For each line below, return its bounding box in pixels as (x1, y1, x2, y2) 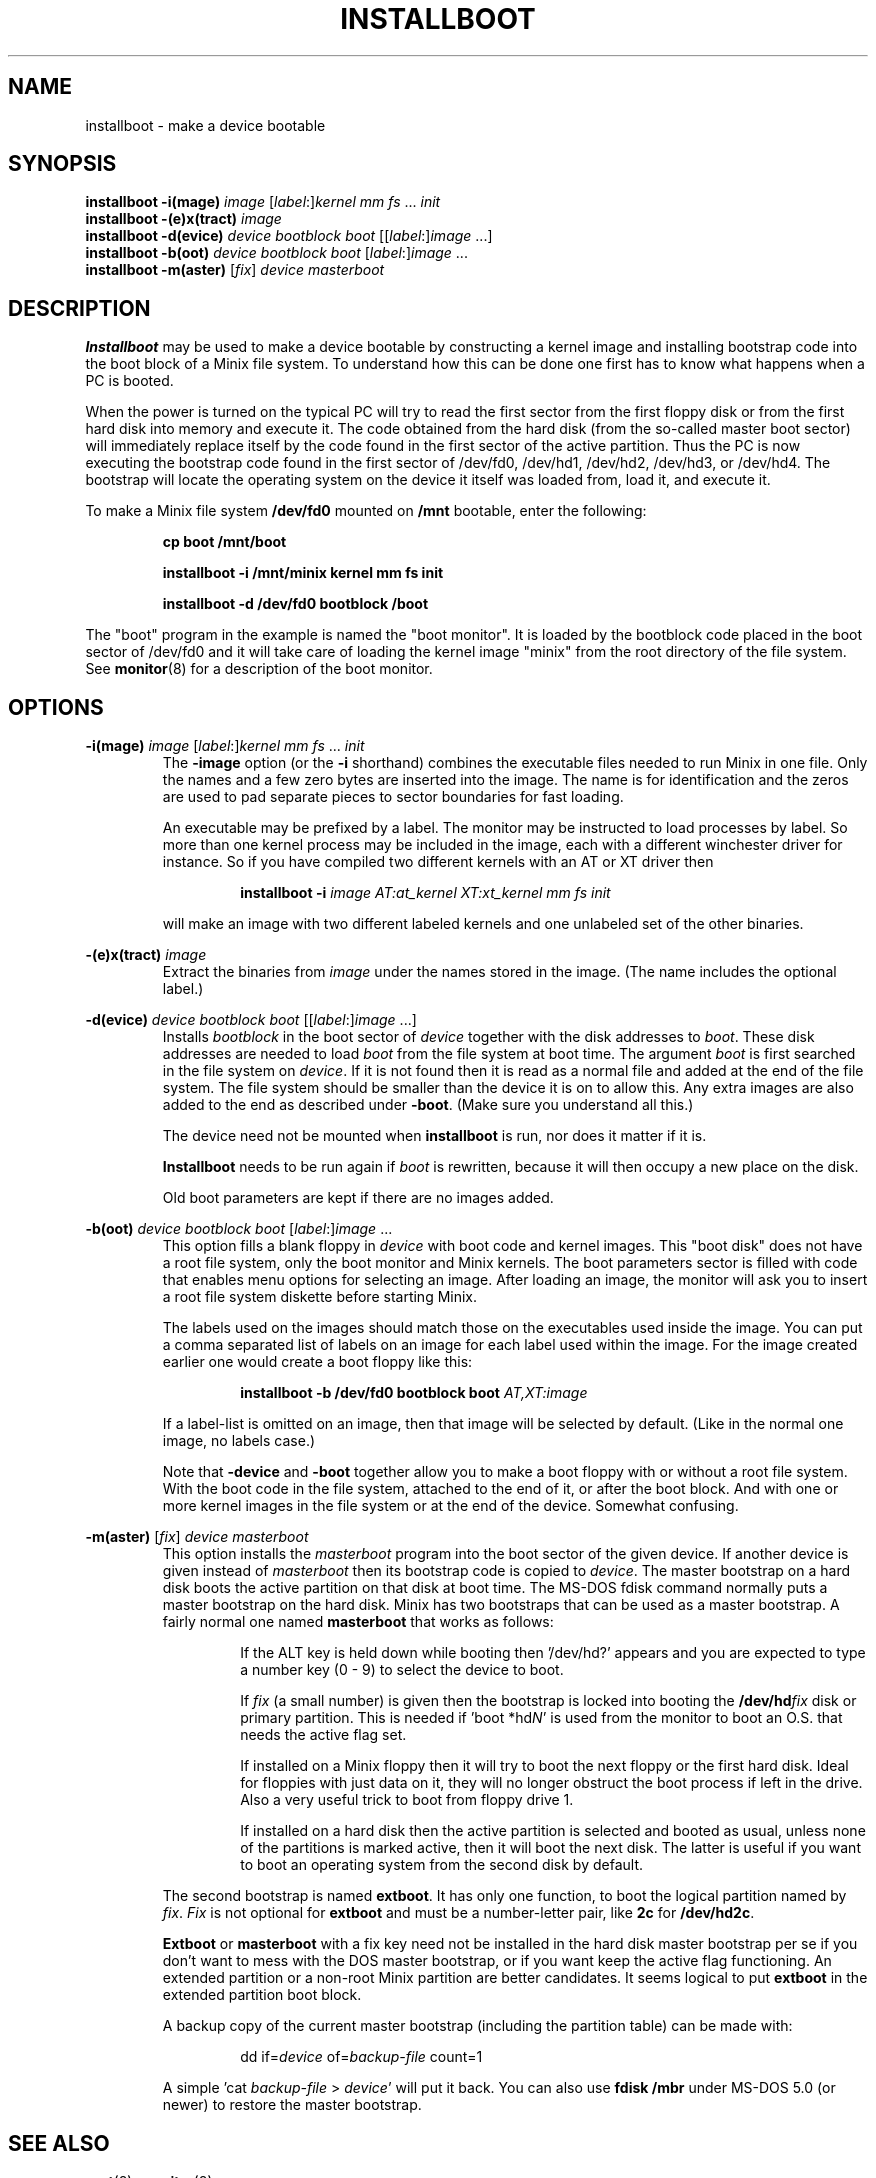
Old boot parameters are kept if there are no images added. (162, 1189, 554, 1207)
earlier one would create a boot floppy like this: (162, 1353, 473, 1371)
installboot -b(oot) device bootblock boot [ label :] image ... (85, 244, 468, 262)
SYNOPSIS (8, 151, 117, 177)
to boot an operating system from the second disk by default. (240, 1856, 644, 1874)
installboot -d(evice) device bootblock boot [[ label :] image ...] (85, 227, 493, 245)
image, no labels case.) (162, 1432, 316, 1450)
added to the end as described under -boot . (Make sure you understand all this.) (162, 1096, 694, 1114)
